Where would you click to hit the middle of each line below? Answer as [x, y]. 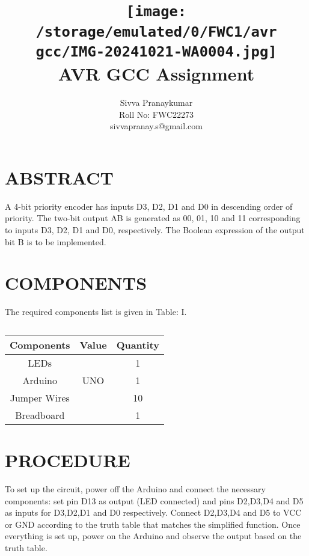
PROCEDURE [68, 460]
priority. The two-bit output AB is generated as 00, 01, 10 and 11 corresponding [153, 218]
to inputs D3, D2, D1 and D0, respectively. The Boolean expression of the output [155, 229]
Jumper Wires [40, 397]
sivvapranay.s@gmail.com [156, 126]
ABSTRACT [59, 177]
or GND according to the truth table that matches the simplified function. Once [153, 524]
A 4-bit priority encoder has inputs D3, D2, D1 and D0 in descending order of [149, 206]
